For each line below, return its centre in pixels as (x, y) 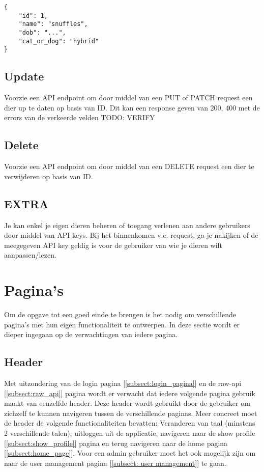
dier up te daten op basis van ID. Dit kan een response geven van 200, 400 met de (132, 107)
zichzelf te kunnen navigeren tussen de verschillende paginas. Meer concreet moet (131, 413)
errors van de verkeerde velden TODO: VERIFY (80, 117)
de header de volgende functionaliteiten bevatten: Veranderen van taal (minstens (130, 423)
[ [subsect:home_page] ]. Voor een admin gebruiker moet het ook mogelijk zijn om (130, 453)
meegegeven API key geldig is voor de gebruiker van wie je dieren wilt (113, 245)
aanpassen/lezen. (30, 255)
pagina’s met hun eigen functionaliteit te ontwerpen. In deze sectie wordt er (122, 324)
